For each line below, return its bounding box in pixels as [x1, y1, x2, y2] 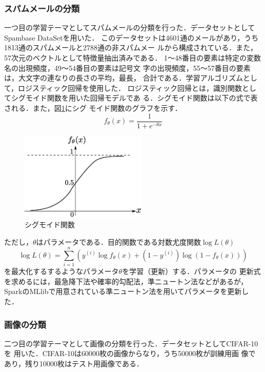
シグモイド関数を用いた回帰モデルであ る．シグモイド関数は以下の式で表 [11, 92, 258, 103]
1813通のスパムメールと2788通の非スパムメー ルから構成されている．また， [4, 42, 257, 53]
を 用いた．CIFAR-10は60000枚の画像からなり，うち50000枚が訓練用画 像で [4, 348, 256, 359]
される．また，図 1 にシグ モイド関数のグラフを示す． [4, 102, 182, 113]
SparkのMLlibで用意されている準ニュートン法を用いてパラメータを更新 [4, 286, 242, 297]
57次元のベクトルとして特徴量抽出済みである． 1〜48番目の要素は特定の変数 [4, 52, 261, 63]
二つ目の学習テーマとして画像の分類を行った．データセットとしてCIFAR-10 [4, 338, 258, 348]
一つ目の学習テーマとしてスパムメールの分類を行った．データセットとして [4, 22, 255, 33]
